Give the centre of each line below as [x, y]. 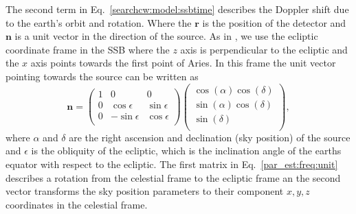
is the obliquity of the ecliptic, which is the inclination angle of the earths [186, 151]
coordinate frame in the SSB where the [88, 49]
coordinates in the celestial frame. [77, 204]
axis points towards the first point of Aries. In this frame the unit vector [183, 63]
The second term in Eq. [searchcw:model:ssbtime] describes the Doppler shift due [177, 9]
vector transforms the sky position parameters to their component [145, 191]
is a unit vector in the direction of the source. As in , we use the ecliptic [166, 36]
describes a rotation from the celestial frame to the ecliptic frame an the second [173, 177]
